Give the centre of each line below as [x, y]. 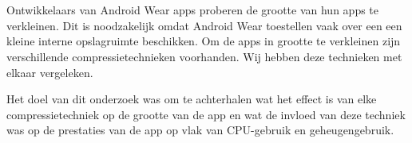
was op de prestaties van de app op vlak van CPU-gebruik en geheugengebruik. [200, 130]
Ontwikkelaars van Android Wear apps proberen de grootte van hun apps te [193, 10]
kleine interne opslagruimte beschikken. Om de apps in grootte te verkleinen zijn [204, 41]
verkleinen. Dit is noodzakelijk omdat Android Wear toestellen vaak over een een [204, 25]
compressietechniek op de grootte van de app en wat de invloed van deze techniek [206, 114]
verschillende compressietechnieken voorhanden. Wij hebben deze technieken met [204, 56]
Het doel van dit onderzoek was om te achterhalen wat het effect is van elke [192, 99]
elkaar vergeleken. [50, 72]
